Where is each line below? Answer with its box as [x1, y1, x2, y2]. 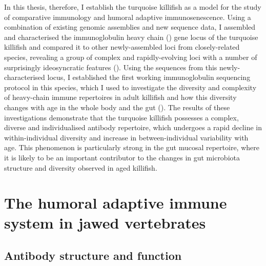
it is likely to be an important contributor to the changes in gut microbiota [4, 152, 240, 162]
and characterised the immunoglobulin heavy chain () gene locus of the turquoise [4, 31, 258, 42]
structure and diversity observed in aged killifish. [4, 162, 157, 173]
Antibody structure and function [4, 248, 182, 263]
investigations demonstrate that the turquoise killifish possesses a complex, [4, 112, 239, 122]
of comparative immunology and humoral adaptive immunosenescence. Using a [4, 11, 251, 22]
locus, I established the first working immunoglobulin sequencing [47, 72, 251, 83]
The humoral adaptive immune [4, 192, 227, 213]
